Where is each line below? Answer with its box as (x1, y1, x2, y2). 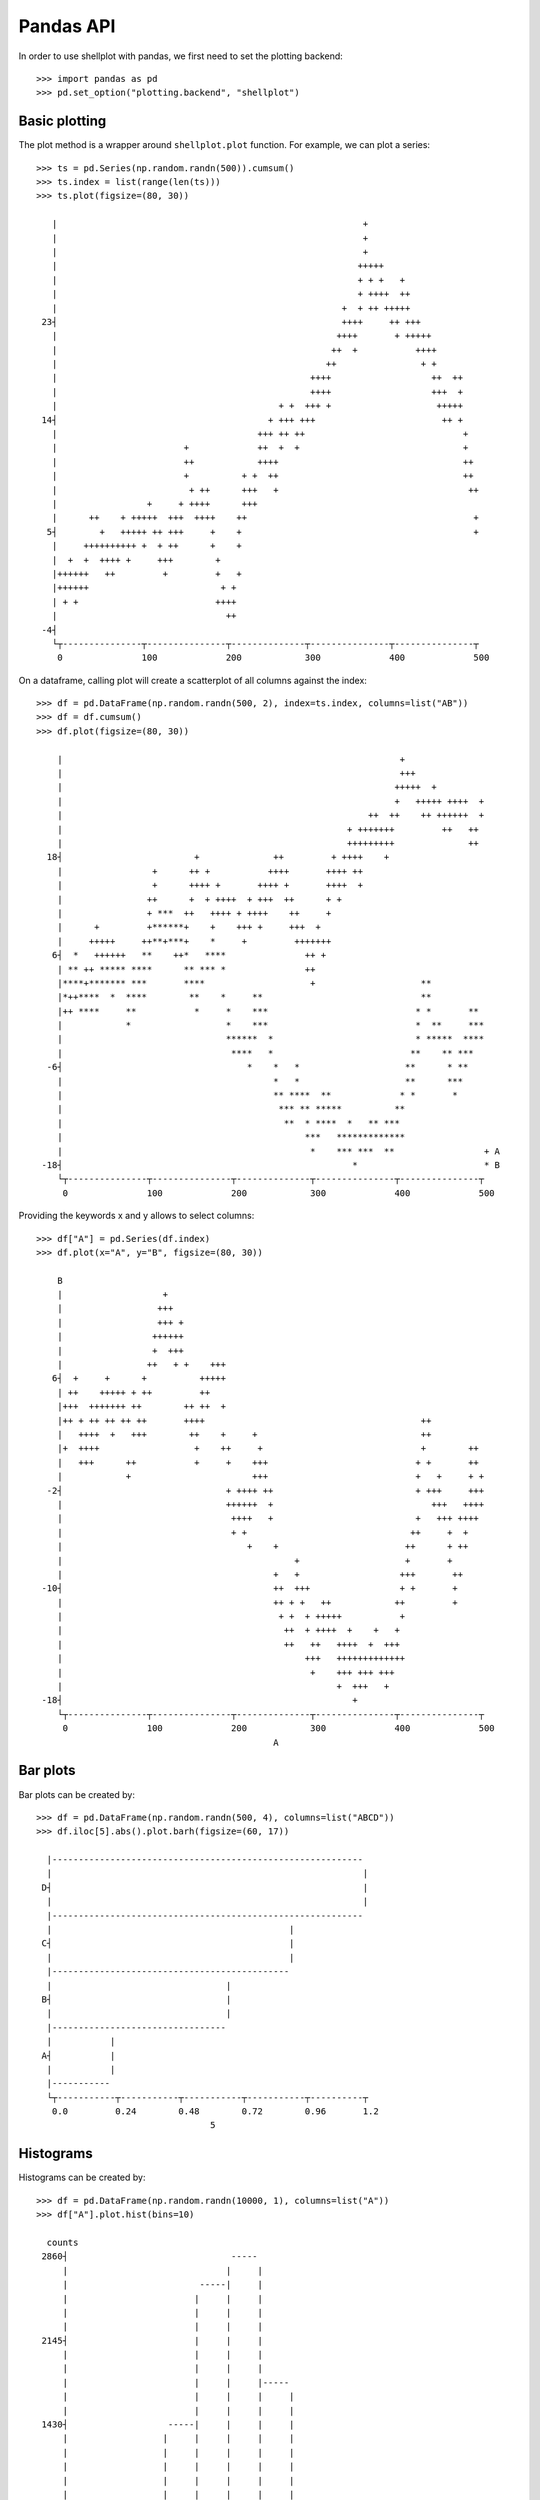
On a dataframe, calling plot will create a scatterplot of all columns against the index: (18, 674, 367, 686)
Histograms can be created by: (18, 2171, 146, 2184)
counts (46, 2236, 79, 2248)
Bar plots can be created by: (18, 1788, 135, 1800)
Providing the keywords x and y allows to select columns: (18, 1210, 255, 1222)
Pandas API (18, 15, 116, 37)
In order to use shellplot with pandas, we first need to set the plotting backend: (18, 50, 344, 62)
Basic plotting (18, 113, 107, 130)
